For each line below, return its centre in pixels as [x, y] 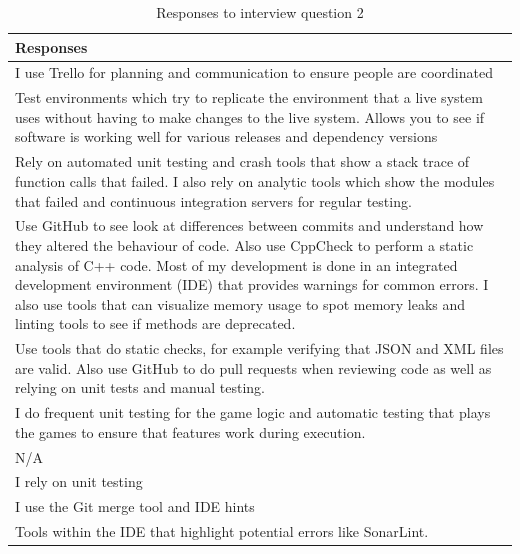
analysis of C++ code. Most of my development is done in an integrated [236, 264]
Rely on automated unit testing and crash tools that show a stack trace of [242, 161]
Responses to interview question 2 [260, 12]
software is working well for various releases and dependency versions [226, 136]
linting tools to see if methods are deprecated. [155, 323]
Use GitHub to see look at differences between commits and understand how [249, 225]
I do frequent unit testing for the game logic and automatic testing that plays [253, 412]
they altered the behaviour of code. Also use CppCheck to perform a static [244, 244]
